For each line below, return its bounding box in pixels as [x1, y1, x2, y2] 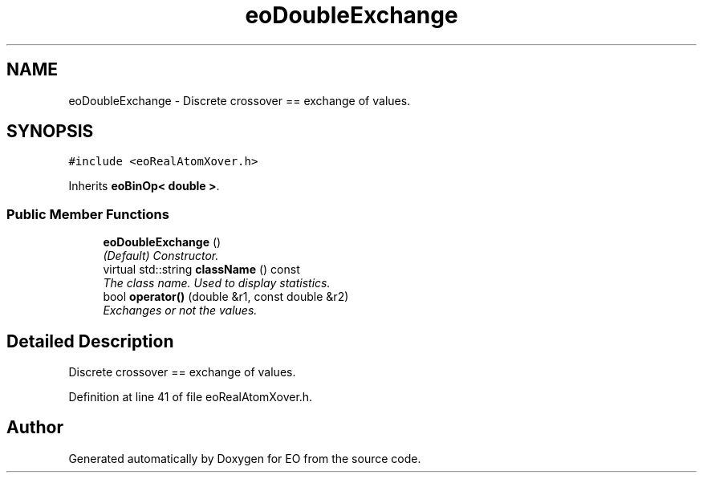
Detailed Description [6, 331, 174, 351]
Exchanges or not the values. [103, 303, 258, 318]
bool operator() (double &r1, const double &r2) [103, 290, 349, 304]
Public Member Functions [6, 205, 169, 222]
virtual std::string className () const [103, 262, 300, 277]
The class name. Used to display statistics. [103, 276, 331, 290]
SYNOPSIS [6, 121, 94, 142]
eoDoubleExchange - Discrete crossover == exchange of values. [68, 93, 411, 108]
